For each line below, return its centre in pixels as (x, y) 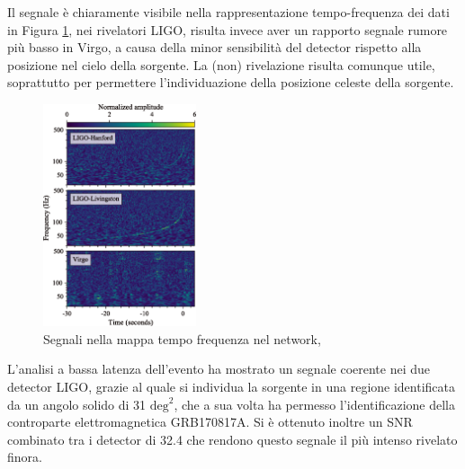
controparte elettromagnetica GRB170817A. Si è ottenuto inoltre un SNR (210, 422)
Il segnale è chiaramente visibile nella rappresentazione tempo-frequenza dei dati (228, 12)
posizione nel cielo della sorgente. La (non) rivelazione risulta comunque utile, (221, 64)
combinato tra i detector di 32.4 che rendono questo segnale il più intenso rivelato (232, 439)
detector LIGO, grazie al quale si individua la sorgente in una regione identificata (232, 386)
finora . (25, 457)
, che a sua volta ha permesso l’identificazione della (314, 404)
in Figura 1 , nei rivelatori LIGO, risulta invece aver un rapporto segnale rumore (228, 29)
